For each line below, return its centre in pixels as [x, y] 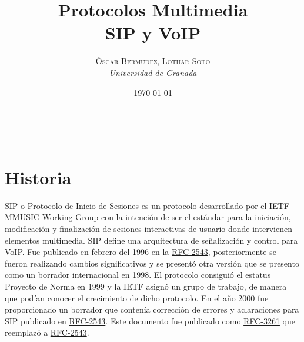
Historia [38, 177]
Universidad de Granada [153, 72]
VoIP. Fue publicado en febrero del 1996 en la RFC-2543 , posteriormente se [141, 252]
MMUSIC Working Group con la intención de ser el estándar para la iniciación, [148, 217]
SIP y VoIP [153, 33]
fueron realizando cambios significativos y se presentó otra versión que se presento [152, 263]
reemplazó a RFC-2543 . [47, 332]
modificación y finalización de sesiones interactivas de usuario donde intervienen [148, 228]
